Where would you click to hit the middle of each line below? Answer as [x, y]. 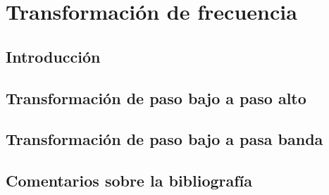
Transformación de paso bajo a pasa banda [164, 139]
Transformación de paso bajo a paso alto [156, 97]
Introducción [53, 56]
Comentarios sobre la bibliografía [129, 181]
